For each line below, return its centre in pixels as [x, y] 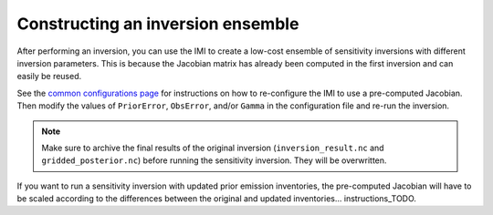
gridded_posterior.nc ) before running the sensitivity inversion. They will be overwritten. [214, 160]
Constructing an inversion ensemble [158, 24]
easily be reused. [49, 77]
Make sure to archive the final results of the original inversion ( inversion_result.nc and [213, 148]
